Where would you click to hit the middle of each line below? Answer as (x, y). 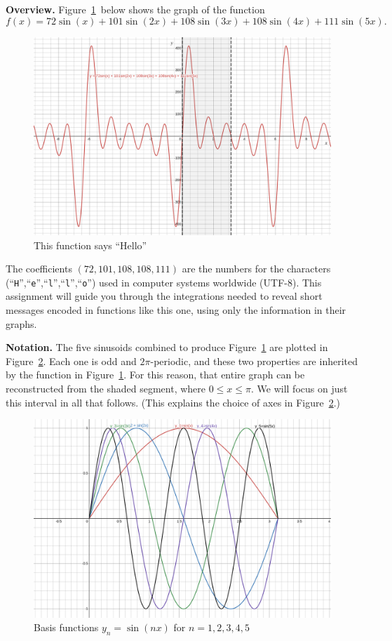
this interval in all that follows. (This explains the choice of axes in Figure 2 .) (173, 402)
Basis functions (66, 627)
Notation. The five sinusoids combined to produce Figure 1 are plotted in (167, 347)
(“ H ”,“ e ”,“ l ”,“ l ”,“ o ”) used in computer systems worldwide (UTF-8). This (164, 282)
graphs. (21, 323)
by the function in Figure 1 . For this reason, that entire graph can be (155, 375)
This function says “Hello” (90, 245)
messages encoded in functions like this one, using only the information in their (176, 310)
